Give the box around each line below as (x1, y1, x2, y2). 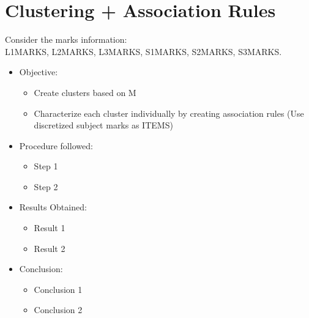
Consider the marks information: (5, 33, 127, 46)
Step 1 (34, 160, 58, 172)
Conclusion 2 (34, 303, 83, 316)
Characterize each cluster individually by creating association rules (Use (34, 106, 304, 119)
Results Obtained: (19, 201, 87, 213)
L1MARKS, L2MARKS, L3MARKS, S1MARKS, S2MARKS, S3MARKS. (5, 45, 282, 57)
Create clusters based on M (34, 86, 136, 98)
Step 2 (34, 180, 58, 193)
